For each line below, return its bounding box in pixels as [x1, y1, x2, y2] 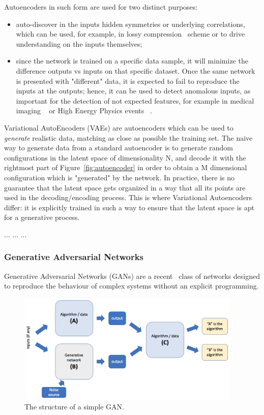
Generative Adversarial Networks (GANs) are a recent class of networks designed [4, 270, 260, 281]
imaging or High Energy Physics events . [16, 105, 152, 116]
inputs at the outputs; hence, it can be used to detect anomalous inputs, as [16, 85, 251, 96]
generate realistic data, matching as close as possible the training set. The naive [4, 132, 253, 143]
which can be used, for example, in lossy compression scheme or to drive [16, 28, 245, 39]
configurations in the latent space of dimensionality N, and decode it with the [4, 152, 246, 163]
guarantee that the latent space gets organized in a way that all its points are [4, 182, 246, 193]
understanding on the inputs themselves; [16, 38, 142, 49]
